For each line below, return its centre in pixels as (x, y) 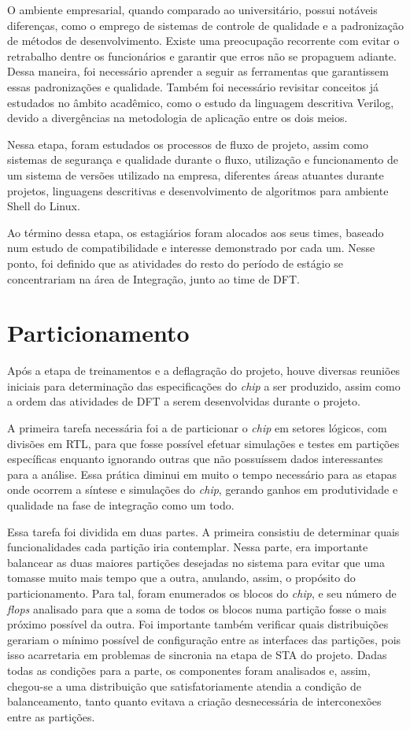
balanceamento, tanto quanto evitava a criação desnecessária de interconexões (194, 701)
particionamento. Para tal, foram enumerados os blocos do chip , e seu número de (202, 593)
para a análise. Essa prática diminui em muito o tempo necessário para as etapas (202, 474)
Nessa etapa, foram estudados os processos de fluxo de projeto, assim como (188, 144)
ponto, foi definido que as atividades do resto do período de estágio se (175, 263)
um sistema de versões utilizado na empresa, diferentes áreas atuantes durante (196, 174)
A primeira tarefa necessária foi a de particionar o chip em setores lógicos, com (197, 428)
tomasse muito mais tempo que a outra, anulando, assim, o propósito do (181, 578)
